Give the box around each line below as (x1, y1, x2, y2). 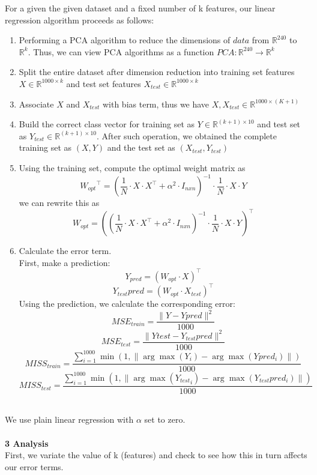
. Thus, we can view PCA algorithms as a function (28, 45, 214, 58)
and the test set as (107, 141, 175, 154)
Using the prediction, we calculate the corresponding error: (19, 297, 235, 310)
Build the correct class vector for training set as (19, 118, 195, 130)
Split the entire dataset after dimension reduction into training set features (19, 65, 295, 78)
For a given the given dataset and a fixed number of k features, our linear (5, 2, 276, 14)
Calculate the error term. (19, 244, 112, 257)
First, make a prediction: (19, 256, 110, 268)
